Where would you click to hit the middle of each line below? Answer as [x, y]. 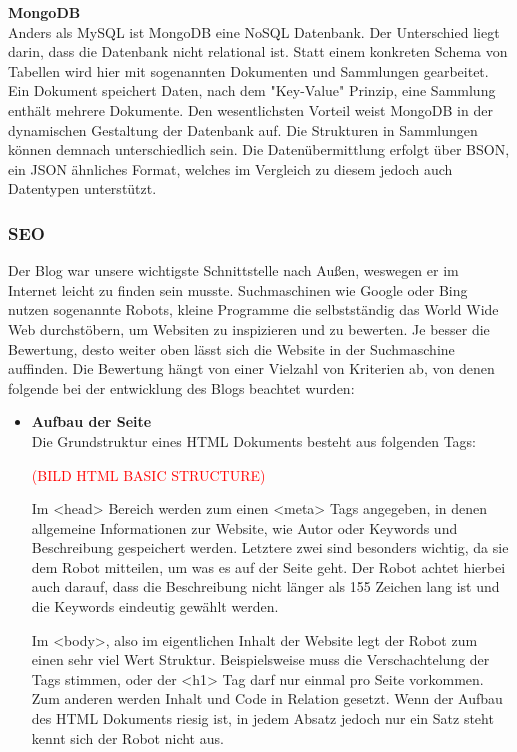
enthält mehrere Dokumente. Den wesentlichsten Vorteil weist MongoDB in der [250, 109]
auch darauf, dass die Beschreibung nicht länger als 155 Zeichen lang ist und [265, 586]
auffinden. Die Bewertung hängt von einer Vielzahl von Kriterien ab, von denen [251, 368]
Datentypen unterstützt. [82, 188]
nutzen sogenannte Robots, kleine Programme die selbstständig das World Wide [253, 309]
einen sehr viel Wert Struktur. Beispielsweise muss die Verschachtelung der [260, 659]
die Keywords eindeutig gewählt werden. [155, 606]
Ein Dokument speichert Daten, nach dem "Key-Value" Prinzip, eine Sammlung [252, 90]
